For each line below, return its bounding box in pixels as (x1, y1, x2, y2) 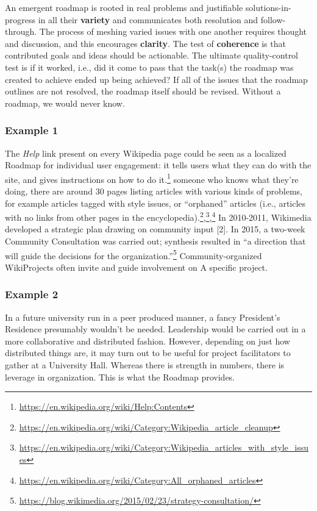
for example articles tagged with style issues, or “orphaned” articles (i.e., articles (5, 196, 306, 209)
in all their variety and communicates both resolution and (38, 13, 258, 26)
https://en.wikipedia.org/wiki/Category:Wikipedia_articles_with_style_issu (19, 441, 309, 454)
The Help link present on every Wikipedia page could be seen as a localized (5, 146, 287, 159)
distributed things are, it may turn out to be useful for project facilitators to (5, 346, 291, 359)
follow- (260, 13, 286, 26)
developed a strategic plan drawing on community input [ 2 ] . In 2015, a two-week (5, 223, 305, 235)
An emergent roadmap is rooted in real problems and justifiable (5, 1, 243, 13)
